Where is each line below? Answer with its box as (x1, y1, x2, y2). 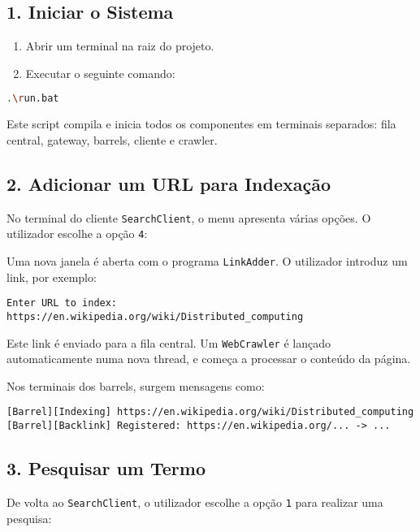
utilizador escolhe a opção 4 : (6, 225, 148, 242)
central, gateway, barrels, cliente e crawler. (6, 131, 218, 148)
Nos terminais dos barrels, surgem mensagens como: (6, 377, 265, 394)
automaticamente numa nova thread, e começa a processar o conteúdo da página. (6, 350, 411, 367)
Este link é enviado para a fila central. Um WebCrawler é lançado (6, 334, 331, 351)
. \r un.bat (6, 93, 59, 105)
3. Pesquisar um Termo (6, 456, 206, 481)
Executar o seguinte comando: (25, 64, 175, 81)
